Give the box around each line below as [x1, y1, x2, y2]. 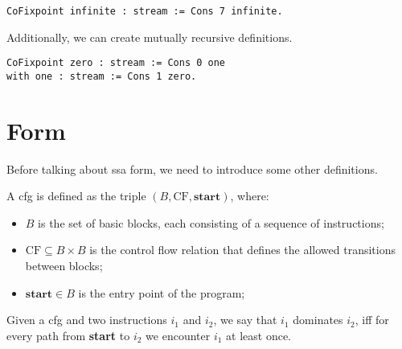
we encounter [146, 326, 211, 343]
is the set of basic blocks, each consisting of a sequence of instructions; [38, 214, 384, 231]
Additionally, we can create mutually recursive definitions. [6, 28, 293, 45]
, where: [230, 187, 269, 204]
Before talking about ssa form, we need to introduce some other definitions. [6, 160, 378, 177]
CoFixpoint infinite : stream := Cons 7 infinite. [6, 6, 283, 17]
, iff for [355, 311, 389, 328]
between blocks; [25, 257, 103, 274]
